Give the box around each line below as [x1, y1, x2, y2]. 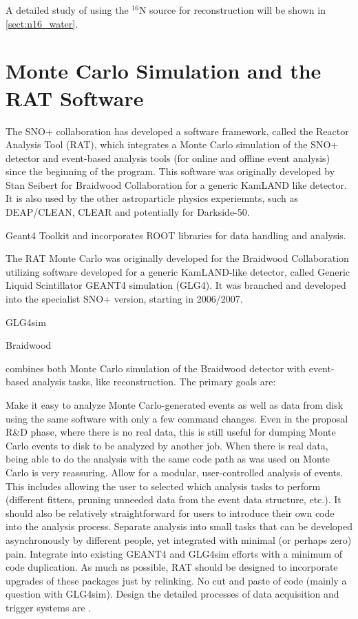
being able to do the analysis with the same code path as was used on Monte [6, 451, 330, 466]
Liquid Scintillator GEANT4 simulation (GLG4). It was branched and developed [6, 278, 346, 292]
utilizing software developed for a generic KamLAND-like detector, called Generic [6, 264, 350, 278]
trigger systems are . [6, 600, 92, 614]
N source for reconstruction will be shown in [138, 3, 326, 17]
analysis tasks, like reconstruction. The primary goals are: [32, 374, 276, 389]
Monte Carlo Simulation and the [6, 57, 322, 85]
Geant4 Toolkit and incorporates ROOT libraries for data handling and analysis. [6, 227, 346, 242]
